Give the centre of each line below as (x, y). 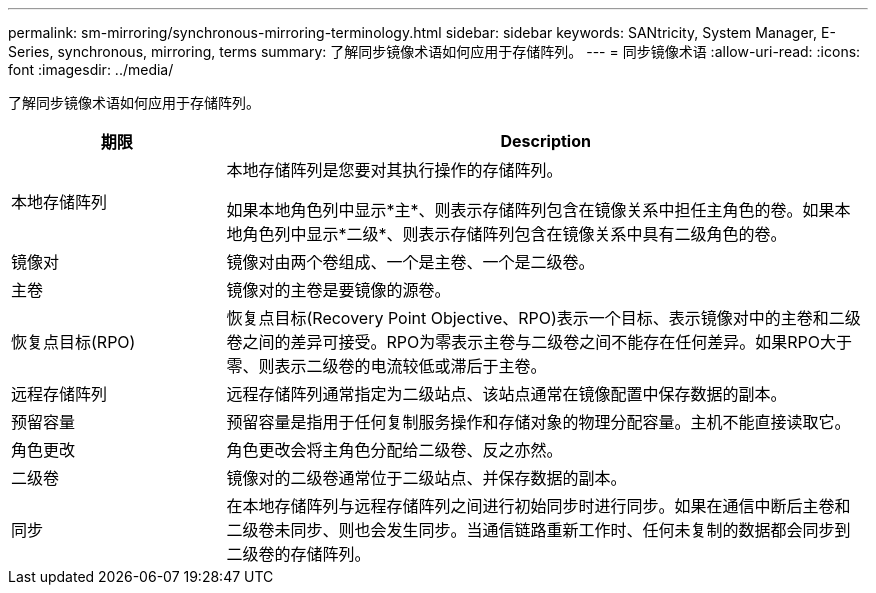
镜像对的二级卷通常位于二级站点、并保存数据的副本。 (426, 478)
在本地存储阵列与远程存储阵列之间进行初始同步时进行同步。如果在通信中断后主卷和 (538, 506)
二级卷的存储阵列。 (298, 554)
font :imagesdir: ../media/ (91, 69)
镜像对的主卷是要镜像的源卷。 (338, 290)
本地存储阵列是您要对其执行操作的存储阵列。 (394, 170)
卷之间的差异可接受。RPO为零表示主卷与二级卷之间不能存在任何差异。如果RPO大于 (539, 342)
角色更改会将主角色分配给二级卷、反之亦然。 (394, 450)
